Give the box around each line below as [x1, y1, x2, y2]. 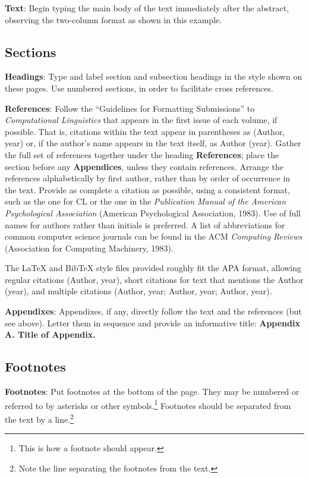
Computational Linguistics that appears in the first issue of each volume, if [5, 114, 278, 126]
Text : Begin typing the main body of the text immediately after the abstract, [5, 2, 289, 14]
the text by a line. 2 [5, 411, 74, 425]
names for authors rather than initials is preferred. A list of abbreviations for [5, 218, 285, 231]
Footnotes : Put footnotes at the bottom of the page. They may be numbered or [5, 385, 299, 398]
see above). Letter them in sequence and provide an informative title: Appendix [5, 316, 300, 329]
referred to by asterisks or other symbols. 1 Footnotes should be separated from [5, 397, 291, 411]
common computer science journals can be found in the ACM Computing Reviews [5, 230, 302, 243]
